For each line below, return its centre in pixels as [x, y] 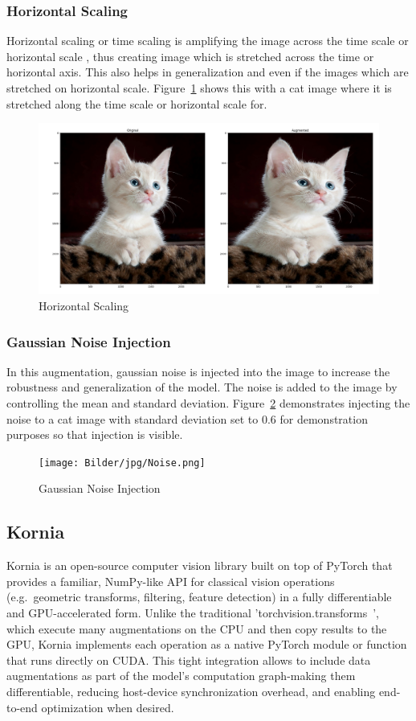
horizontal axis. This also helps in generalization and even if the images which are [208, 72]
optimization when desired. [108, 707]
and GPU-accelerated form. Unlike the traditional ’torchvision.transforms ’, [193, 613]
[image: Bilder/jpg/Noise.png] [122, 463]
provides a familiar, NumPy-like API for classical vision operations [171, 581]
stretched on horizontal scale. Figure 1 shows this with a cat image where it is [199, 88]
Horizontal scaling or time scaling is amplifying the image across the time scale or [208, 41]
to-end [22, 707]
